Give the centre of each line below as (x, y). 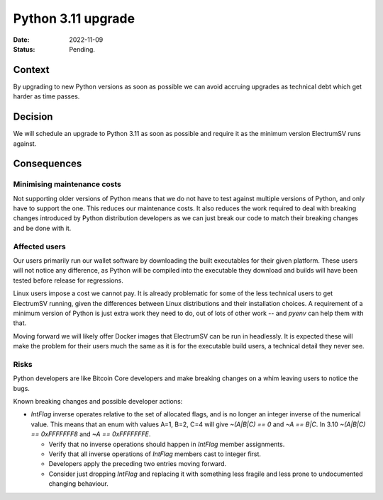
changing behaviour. (79, 484)
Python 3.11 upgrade (74, 18)
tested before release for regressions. (68, 280)
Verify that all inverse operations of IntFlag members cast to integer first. (155, 454)
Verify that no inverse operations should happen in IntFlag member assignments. (167, 444)
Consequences (48, 164)
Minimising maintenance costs (67, 184)
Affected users (40, 246)
